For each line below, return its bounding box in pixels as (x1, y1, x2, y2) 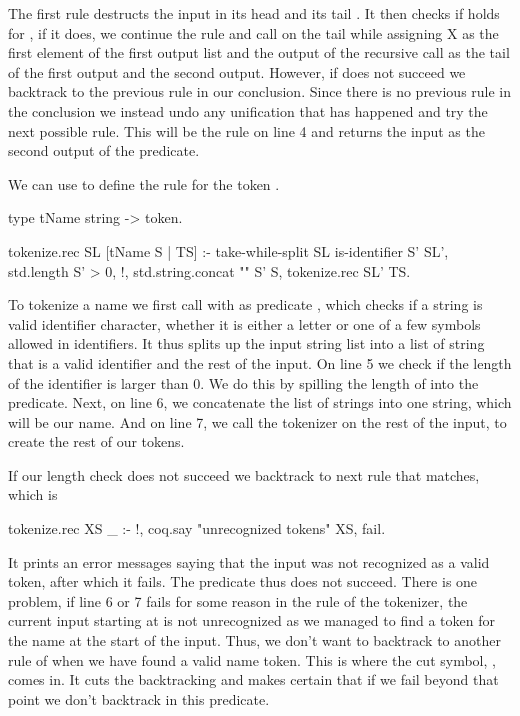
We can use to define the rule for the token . (8, 173, 280, 194)
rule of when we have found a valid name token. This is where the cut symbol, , (8, 649, 496, 670)
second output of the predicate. (8, 140, 200, 161)
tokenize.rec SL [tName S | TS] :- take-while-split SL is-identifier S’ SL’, (8, 240, 449, 261)
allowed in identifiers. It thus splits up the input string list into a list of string (8, 333, 485, 354)
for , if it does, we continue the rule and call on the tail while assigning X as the (8, 22, 499, 43)
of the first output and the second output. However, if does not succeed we (8, 61, 466, 82)
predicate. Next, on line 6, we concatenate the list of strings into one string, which (8, 392, 512, 413)
